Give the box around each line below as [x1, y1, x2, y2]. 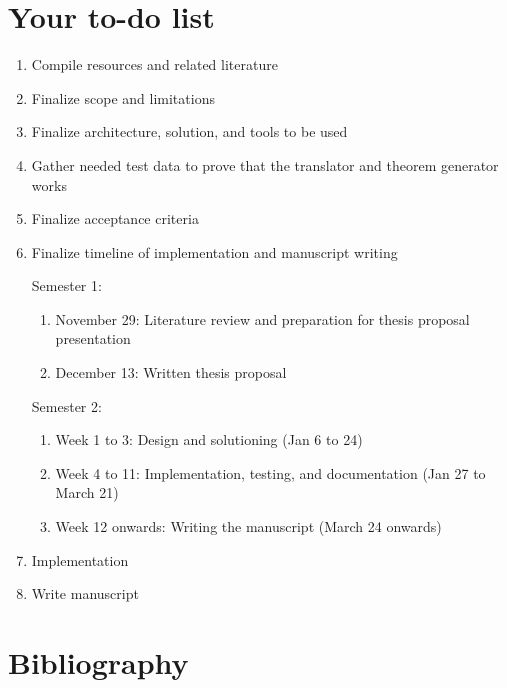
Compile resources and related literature [31, 54, 278, 75]
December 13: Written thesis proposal [55, 362, 287, 383]
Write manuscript [31, 583, 139, 604]
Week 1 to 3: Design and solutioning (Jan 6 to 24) [55, 429, 363, 450]
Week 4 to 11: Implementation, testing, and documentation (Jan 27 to [55, 462, 486, 483]
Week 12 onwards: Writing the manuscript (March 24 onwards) [55, 516, 442, 537]
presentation [55, 328, 131, 349]
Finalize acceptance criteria [31, 208, 199, 229]
